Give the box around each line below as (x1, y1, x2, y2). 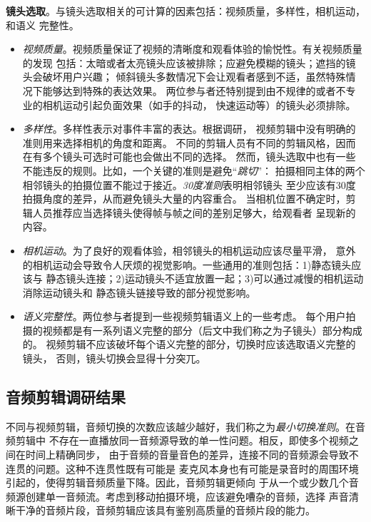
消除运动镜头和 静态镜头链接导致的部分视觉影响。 (22, 285, 256, 300)
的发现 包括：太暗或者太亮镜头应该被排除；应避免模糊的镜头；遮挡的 (22, 55, 346, 70)
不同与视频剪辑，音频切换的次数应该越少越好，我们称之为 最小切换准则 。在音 (6, 419, 365, 434)
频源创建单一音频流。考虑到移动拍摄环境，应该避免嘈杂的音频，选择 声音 (6, 488, 349, 503)
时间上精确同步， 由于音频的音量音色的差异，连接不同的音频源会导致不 (25, 447, 359, 462)
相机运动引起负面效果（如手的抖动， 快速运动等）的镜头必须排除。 (42, 97, 356, 112)
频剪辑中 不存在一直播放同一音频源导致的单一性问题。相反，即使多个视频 (6, 433, 349, 448)
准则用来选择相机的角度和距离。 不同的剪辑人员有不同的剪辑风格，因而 (22, 135, 356, 150)
